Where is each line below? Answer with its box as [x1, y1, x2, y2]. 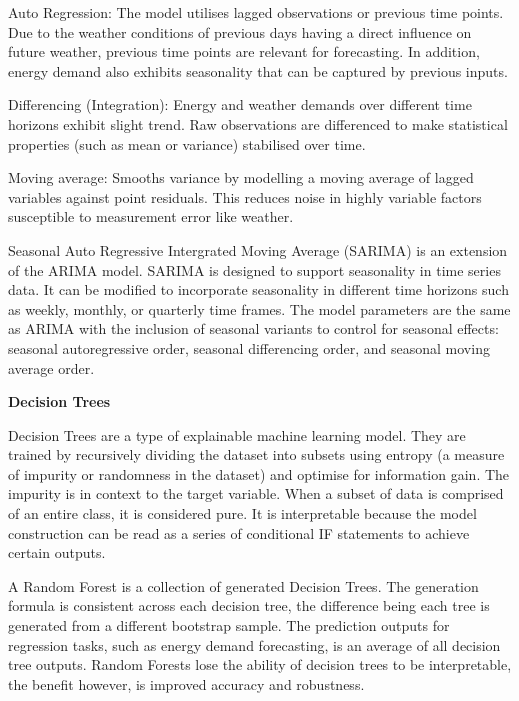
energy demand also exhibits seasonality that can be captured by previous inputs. [8, 60, 508, 81]
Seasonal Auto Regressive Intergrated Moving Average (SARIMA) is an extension [8, 239, 508, 260]
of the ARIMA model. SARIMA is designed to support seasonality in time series [8, 259, 501, 280]
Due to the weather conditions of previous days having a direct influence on [8, 21, 472, 42]
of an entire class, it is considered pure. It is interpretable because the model [8, 503, 477, 524]
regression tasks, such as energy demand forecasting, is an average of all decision [8, 634, 501, 655]
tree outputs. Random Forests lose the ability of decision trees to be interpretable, [8, 654, 512, 675]
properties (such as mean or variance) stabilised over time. [8, 133, 366, 154]
